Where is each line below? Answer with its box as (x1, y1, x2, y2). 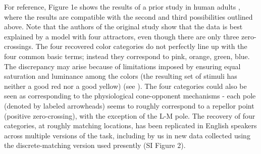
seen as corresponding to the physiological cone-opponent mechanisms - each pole (4, 90, 256, 101)
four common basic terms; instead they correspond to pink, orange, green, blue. (4, 50, 250, 61)
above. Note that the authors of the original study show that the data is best (4, 21, 243, 32)
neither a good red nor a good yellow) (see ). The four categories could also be (4, 80, 247, 91)
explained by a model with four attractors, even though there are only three (4, 31, 239, 41)
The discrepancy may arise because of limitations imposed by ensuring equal (4, 61, 241, 71)
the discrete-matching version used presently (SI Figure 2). (4, 140, 186, 150)
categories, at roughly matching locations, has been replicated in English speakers (4, 120, 257, 131)
